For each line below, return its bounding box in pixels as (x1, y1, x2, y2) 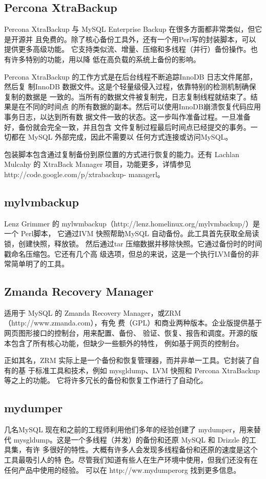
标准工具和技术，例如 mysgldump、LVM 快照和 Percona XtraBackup (35, 365, 260, 375)
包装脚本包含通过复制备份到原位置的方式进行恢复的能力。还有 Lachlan (4, 148, 239, 159)
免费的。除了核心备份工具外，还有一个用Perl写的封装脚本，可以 (42, 33, 256, 44)
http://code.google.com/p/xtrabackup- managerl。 (4, 168, 165, 179)
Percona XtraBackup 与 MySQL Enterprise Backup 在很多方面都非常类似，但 (4, 24, 255, 34)
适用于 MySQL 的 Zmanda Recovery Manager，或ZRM (4, 307, 181, 318)
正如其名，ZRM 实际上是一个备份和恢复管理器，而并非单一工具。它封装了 (4, 355, 253, 366)
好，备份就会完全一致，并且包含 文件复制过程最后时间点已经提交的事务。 (4, 121, 251, 132)
